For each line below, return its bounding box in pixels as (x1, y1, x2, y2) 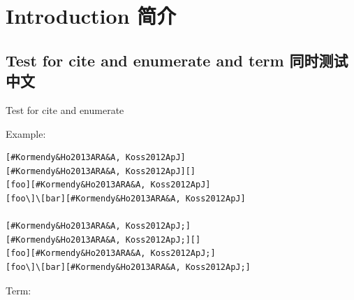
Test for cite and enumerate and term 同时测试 (6, 49, 348, 71)
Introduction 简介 (6, 1, 177, 30)
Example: (6, 126, 46, 141)
